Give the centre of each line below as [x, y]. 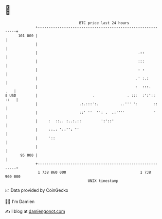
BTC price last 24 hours [104, 23]
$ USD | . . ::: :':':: [80, 95]
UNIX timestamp [103, 181]
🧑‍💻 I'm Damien [20, 201]
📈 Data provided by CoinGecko [37, 190]
